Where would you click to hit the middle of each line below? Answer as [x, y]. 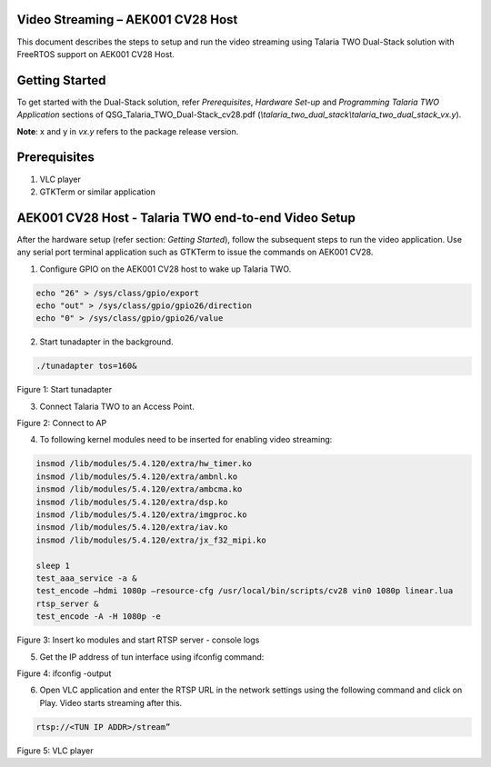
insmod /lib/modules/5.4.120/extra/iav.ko [132, 528]
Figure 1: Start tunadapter [65, 390]
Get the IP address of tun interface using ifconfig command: [152, 657]
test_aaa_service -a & [86, 578]
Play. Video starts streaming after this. [111, 702]
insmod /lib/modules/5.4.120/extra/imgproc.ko [141, 515]
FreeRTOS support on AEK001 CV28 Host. [95, 54]
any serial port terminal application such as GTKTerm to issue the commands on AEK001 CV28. [195, 252]
